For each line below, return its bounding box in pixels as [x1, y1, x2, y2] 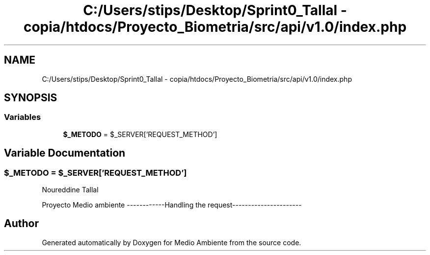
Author [4, 217, 39, 230]
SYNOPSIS [4, 92, 57, 104]
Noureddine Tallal [42, 185, 99, 194]
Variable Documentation [4, 147, 126, 160]
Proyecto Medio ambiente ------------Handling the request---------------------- [42, 201, 302, 209]
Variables [4, 112, 41, 122]
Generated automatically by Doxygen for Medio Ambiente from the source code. [42, 238, 301, 247]
